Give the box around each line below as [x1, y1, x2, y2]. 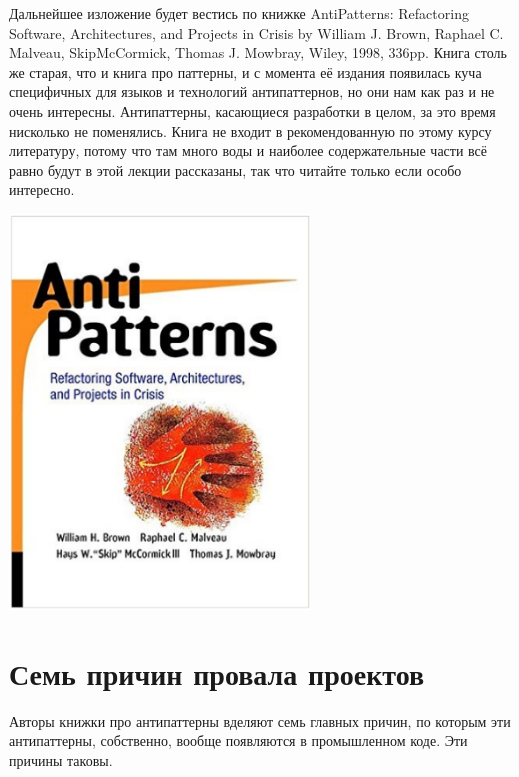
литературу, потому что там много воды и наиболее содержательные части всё [9, 140, 488, 161]
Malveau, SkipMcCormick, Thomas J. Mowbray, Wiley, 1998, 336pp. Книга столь [9, 42, 507, 63]
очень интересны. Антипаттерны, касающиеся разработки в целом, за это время [9, 100, 496, 121]
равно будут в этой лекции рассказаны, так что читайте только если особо [9, 159, 462, 180]
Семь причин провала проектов [9, 652, 425, 693]
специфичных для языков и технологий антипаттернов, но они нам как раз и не [9, 81, 495, 102]
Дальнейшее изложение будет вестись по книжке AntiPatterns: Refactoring [9, 3, 469, 23]
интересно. [9, 179, 75, 200]
